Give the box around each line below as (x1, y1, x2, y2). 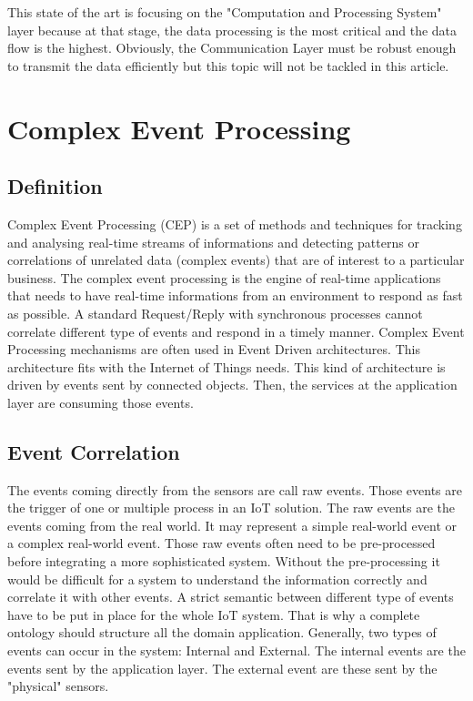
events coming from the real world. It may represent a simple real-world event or (7, 515, 457, 534)
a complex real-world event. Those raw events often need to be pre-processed (7, 533, 436, 553)
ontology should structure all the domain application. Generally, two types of (7, 623, 437, 642)
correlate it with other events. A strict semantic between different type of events (7, 587, 454, 606)
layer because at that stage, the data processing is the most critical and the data (7, 20, 458, 39)
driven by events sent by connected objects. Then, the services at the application (7, 375, 458, 394)
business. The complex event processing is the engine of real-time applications (7, 268, 441, 287)
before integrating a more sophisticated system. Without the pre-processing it (7, 552, 440, 571)
